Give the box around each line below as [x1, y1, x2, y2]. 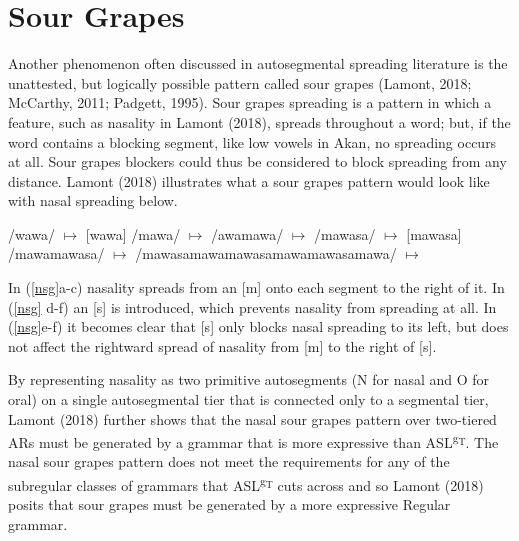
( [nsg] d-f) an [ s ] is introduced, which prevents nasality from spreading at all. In [8, 296, 497, 317]
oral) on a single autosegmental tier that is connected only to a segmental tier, [8, 389, 489, 410]
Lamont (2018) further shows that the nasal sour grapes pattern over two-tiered [8, 408, 497, 429]
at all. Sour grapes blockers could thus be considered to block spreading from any [8, 151, 507, 172]
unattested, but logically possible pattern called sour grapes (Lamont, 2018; [8, 72, 472, 93]
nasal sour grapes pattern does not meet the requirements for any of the [8, 451, 450, 472]
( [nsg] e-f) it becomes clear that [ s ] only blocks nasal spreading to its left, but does [8, 316, 509, 337]
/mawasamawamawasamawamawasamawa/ [135, 243, 397, 264]
